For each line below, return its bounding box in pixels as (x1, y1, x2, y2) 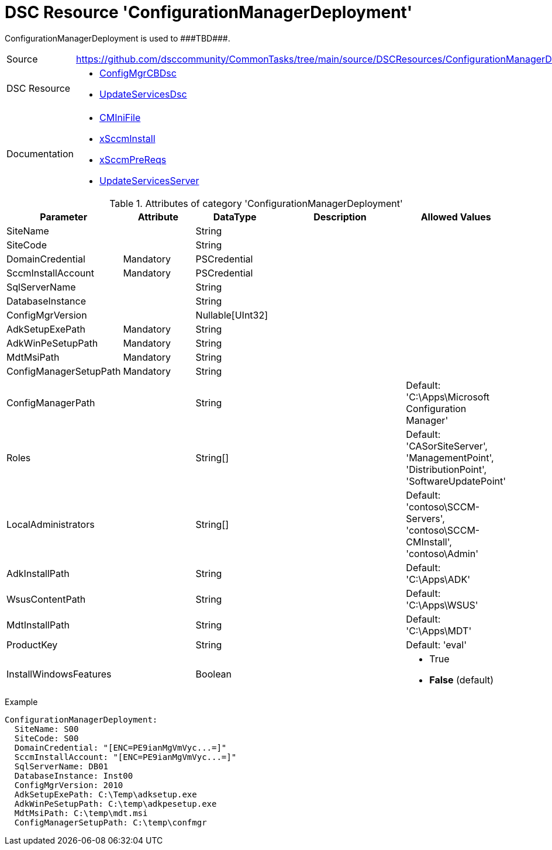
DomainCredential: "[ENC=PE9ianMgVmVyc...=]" (14, 742, 227, 752)
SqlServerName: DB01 (14, 761, 109, 771)
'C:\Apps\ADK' (406, 573, 470, 585)
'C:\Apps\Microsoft (406, 391, 490, 403)
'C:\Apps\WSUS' (406, 599, 478, 611)
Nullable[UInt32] (195, 309, 268, 321)
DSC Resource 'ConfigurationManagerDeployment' (5, 2, 413, 22)
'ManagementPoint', (406, 451, 494, 464)
